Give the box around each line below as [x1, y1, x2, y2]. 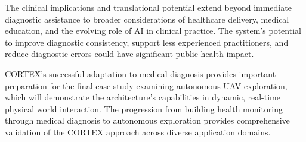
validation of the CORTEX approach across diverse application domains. [5, 125, 271, 138]
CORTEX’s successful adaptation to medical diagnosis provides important [5, 67, 276, 80]
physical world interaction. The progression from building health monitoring [5, 102, 283, 115]
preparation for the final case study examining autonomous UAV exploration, [5, 79, 288, 91]
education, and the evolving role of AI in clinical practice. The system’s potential [5, 24, 301, 37]
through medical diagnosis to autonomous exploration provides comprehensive [5, 114, 290, 127]
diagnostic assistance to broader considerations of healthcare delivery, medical [5, 12, 289, 25]
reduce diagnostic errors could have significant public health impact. [5, 48, 254, 60]
